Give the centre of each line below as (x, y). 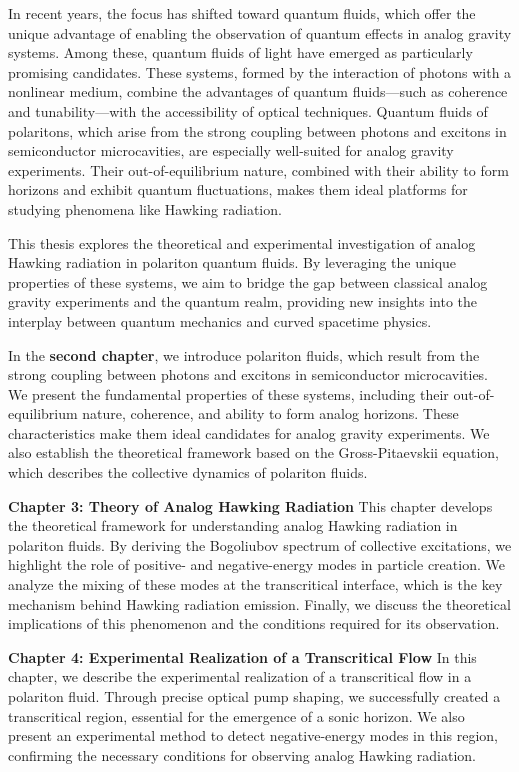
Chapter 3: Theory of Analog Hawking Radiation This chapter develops (250, 505)
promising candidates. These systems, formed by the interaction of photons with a (260, 71)
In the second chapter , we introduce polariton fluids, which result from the (244, 354)
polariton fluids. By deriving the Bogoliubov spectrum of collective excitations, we (260, 544)
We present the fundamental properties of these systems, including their (228, 393)
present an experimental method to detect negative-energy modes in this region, (253, 735)
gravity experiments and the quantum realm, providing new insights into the (243, 301)
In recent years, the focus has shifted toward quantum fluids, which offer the (242, 13)
